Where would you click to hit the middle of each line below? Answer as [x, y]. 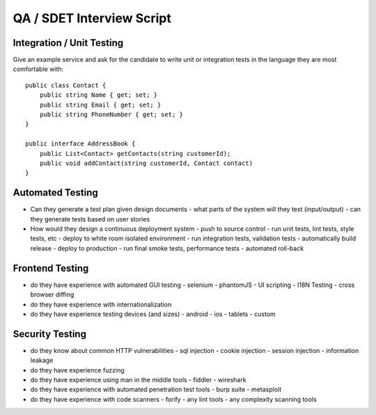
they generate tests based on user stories [90, 219]
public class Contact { [66, 85]
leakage [42, 360]
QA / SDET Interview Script [92, 18]
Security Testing [50, 334]
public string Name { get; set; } [99, 95]
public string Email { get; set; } [100, 105]
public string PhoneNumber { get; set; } [111, 115]
